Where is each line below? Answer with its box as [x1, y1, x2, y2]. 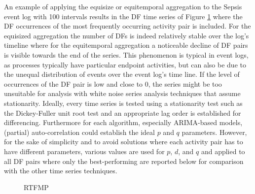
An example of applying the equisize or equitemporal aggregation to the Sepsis [4, 1, 242, 11]
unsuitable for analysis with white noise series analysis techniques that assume [4, 88, 241, 98]
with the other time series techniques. [4, 165, 117, 176]
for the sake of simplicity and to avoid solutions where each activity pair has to [4, 136, 243, 147]
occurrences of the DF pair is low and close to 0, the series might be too [4, 78, 222, 89]
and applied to [201, 146, 245, 156]
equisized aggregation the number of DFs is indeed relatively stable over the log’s [4, 30, 249, 40]
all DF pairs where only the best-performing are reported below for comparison [4, 156, 244, 166]
